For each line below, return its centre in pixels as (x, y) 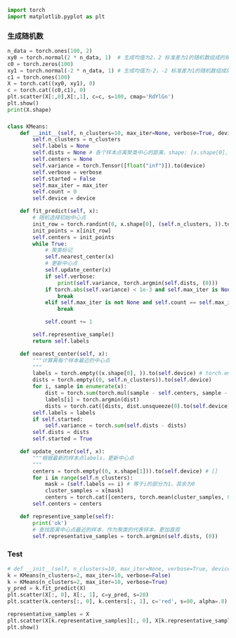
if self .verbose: (70, 276)
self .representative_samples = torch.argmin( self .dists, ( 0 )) (125, 536)
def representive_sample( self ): (67, 516)
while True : (50, 244)
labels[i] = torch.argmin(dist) (92, 400)
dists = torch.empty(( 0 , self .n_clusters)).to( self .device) (122, 380)
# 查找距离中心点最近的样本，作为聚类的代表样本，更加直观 (106, 530)
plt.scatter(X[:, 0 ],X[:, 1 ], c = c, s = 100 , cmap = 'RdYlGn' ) (91, 97)
